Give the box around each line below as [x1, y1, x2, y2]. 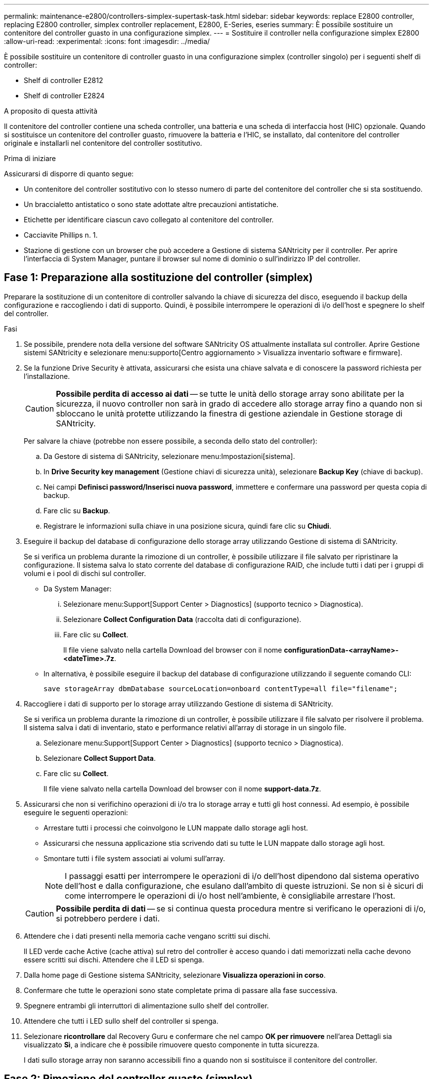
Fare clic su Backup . [43, 506, 110, 515]
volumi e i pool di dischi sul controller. [24, 569, 146, 578]
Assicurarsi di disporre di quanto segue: [4, 169, 134, 178]
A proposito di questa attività [4, 107, 98, 115]
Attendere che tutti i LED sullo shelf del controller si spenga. [24, 1016, 218, 1025]
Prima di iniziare [4, 154, 56, 163]
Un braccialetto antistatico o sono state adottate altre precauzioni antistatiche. [24, 200, 279, 208]
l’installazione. [24, 372, 70, 380]
